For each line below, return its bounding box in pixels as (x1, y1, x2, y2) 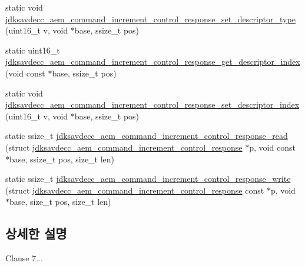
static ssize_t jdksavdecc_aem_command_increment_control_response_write (5, 172, 291, 185)
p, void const (249, 141, 296, 153)
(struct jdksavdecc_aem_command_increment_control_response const (5, 184, 264, 196)
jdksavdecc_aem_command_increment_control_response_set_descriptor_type (5, 12, 296, 25)
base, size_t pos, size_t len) (9, 195, 111, 208)
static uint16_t (5, 44, 60, 56)
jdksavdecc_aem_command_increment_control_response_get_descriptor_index (5, 55, 300, 68)
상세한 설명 (5, 224, 67, 242)
